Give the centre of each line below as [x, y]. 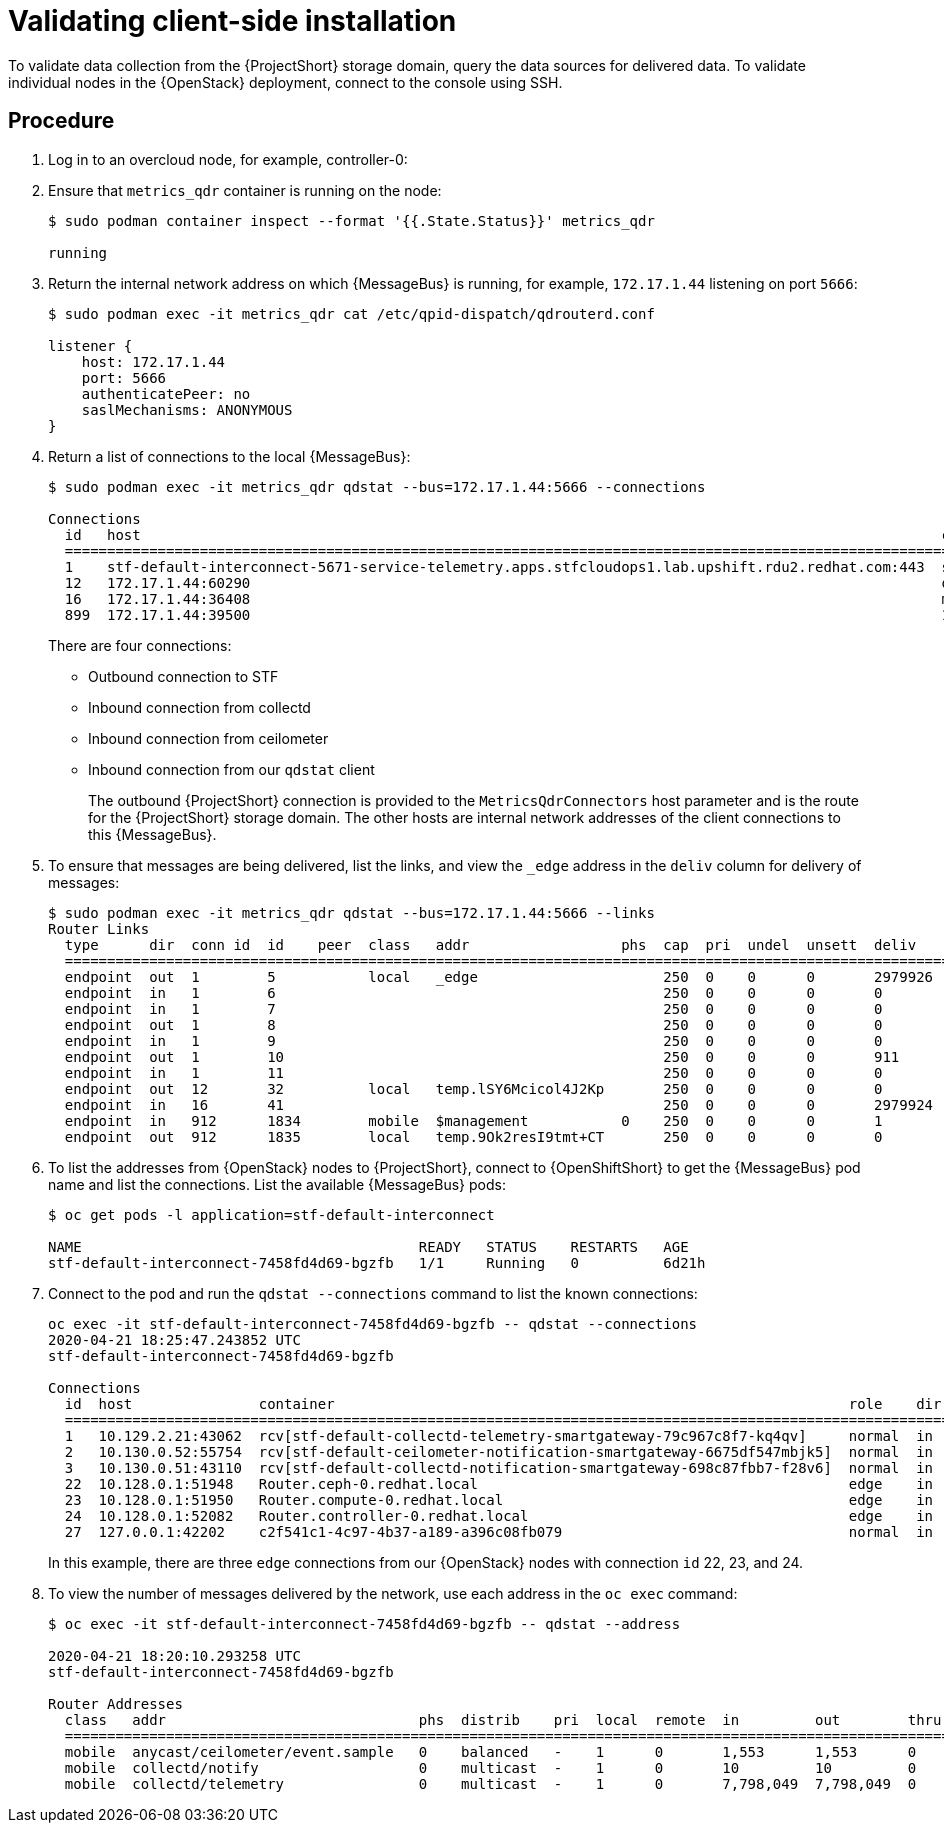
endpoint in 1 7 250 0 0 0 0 [473, 1008]
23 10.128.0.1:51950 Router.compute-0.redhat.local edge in [499, 1499]
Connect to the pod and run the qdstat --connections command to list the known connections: [373, 1293]
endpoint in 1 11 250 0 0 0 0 [473, 1072]
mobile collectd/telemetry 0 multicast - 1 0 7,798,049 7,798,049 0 [490, 1783]
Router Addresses [115, 1703]
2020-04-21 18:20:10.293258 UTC [174, 1655]
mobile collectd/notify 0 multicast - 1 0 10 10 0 [490, 1767]
